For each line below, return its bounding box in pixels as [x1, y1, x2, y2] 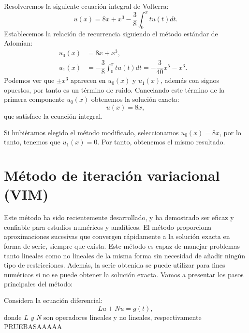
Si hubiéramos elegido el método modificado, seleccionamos [4, 127, 179, 137]
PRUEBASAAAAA [4, 321, 62, 332]
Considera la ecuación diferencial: [4, 295, 103, 305]
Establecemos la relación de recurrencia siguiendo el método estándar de [4, 28, 218, 38]
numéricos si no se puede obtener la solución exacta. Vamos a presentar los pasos [4, 269, 244, 279]
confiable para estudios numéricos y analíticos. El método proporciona [4, 222, 212, 232]
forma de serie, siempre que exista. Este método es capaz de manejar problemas [4, 240, 240, 251]
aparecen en [71, 75, 106, 85]
